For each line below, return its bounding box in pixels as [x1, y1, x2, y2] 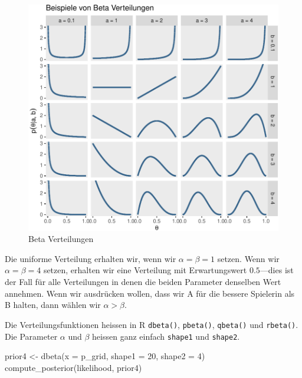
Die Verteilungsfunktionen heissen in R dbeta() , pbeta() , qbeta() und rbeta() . [5, 318, 298, 330]
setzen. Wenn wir [217, 252, 280, 264]
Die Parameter [5, 330, 58, 342]
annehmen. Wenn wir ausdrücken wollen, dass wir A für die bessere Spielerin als [5, 287, 295, 299]
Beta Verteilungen [28, 233, 94, 245]
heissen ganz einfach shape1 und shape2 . [92, 330, 240, 342]
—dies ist [260, 264, 294, 276]
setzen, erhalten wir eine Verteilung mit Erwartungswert [43, 264, 247, 276]
